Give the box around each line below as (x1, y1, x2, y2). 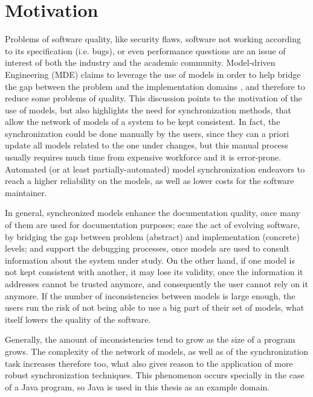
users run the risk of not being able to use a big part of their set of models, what (5, 301, 305, 314)
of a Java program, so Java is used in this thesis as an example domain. (5, 380, 270, 393)
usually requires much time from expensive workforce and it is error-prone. (5, 151, 282, 164)
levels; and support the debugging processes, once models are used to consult (5, 242, 289, 255)
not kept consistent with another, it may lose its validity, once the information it (5, 265, 303, 278)
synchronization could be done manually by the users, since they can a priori (5, 127, 289, 139)
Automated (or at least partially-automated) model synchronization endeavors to (5, 162, 305, 175)
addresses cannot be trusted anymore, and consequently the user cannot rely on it (5, 278, 308, 290)
